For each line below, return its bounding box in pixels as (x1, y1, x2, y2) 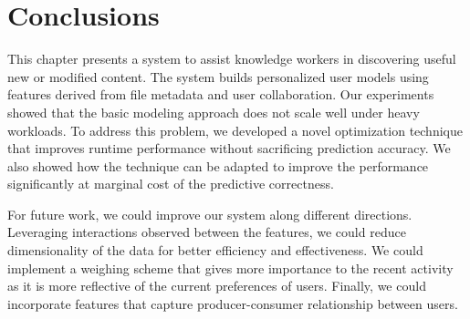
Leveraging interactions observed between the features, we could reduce (7, 222, 406, 242)
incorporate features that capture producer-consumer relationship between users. (7, 293, 458, 313)
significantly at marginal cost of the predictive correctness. (7, 174, 334, 193)
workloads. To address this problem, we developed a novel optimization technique (7, 120, 463, 139)
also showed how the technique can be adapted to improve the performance (7, 156, 429, 175)
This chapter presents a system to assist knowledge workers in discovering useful (7, 49, 456, 68)
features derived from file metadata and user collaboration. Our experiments (7, 85, 434, 104)
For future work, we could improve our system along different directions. (7, 204, 413, 223)
